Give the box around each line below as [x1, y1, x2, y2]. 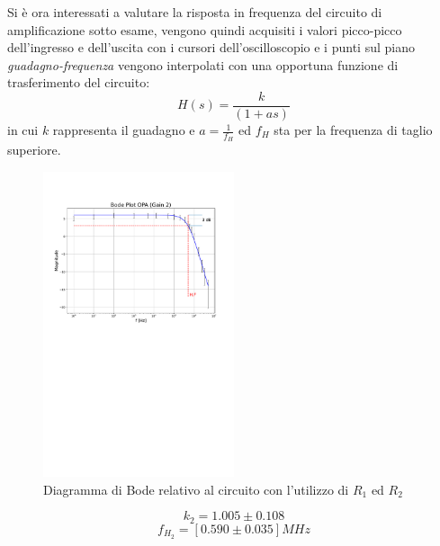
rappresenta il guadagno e [52, 121, 195, 139]
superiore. [7, 140, 61, 159]
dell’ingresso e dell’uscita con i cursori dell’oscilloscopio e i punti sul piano [7, 38, 415, 57]
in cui [7, 121, 39, 139]
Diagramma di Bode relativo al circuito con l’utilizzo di [43, 479, 349, 498]
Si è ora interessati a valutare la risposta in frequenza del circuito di [7, 3, 382, 21]
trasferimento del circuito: [7, 73, 150, 92]
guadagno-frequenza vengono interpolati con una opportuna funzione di [7, 55, 399, 74]
